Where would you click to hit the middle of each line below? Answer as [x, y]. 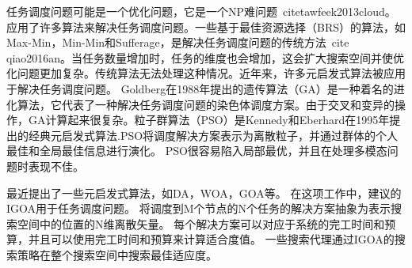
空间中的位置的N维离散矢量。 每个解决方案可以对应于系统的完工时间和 [201, 223]
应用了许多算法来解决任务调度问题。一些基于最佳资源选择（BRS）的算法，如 [206, 26]
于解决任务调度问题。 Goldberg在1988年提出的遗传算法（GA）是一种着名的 [200, 88]
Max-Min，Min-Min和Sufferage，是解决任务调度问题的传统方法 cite [178, 42]
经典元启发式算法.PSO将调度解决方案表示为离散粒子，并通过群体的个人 [213, 135]
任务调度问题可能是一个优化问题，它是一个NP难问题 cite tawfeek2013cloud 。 [201, 11]
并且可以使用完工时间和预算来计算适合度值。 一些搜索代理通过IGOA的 [211, 239]
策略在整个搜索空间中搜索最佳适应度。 [117, 254]
